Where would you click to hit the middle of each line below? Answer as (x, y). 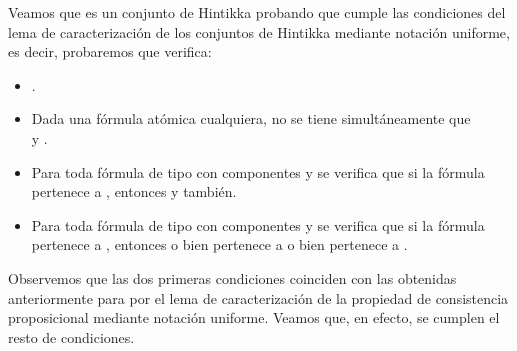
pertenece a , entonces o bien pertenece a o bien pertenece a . (219, 244)
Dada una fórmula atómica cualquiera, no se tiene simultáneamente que (251, 118)
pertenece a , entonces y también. (134, 191)
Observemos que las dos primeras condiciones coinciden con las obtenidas (232, 277)
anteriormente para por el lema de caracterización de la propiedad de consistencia (258, 297)
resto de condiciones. (71, 336)
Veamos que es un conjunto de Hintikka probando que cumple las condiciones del (257, 12)
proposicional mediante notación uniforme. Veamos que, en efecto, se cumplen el (254, 317)
